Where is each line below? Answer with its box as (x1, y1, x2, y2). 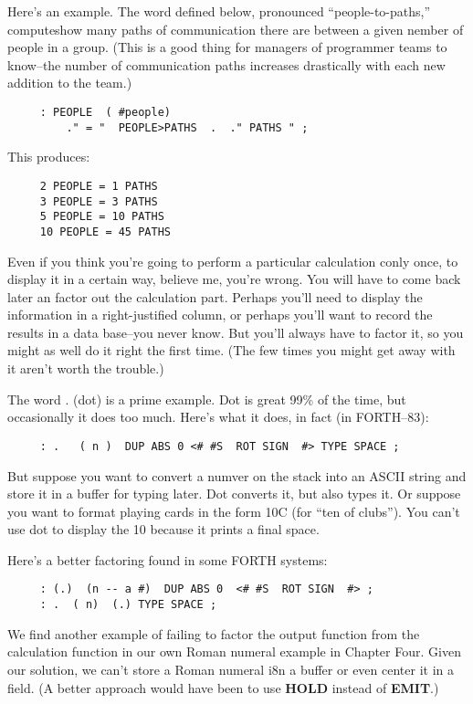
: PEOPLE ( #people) (39, 105, 171, 119)
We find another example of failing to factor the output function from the (7, 624, 420, 643)
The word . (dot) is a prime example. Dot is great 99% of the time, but (7, 389, 406, 408)
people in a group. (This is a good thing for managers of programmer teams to (7, 37, 447, 57)
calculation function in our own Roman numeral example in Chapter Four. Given (7, 642, 461, 661)
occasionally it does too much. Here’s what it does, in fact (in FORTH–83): (7, 407, 429, 426)
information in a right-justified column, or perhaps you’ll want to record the (7, 305, 433, 324)
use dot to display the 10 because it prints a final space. (7, 520, 320, 539)
